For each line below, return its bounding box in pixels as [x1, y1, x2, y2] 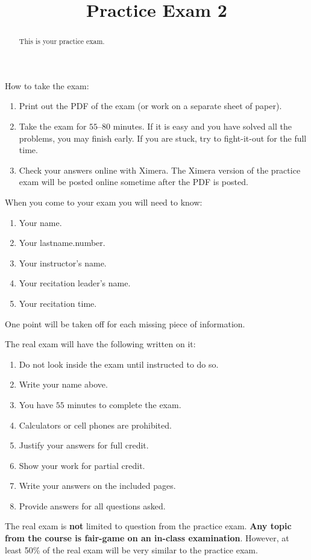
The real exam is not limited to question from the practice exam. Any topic [5, 520, 292, 532]
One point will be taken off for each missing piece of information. [5, 317, 245, 330]
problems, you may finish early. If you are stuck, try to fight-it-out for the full [19, 131, 307, 144]
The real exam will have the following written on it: [5, 338, 196, 350]
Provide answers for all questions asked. [19, 499, 166, 512]
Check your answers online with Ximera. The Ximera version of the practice [19, 163, 301, 176]
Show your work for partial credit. [19, 459, 145, 471]
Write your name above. [19, 378, 108, 391]
